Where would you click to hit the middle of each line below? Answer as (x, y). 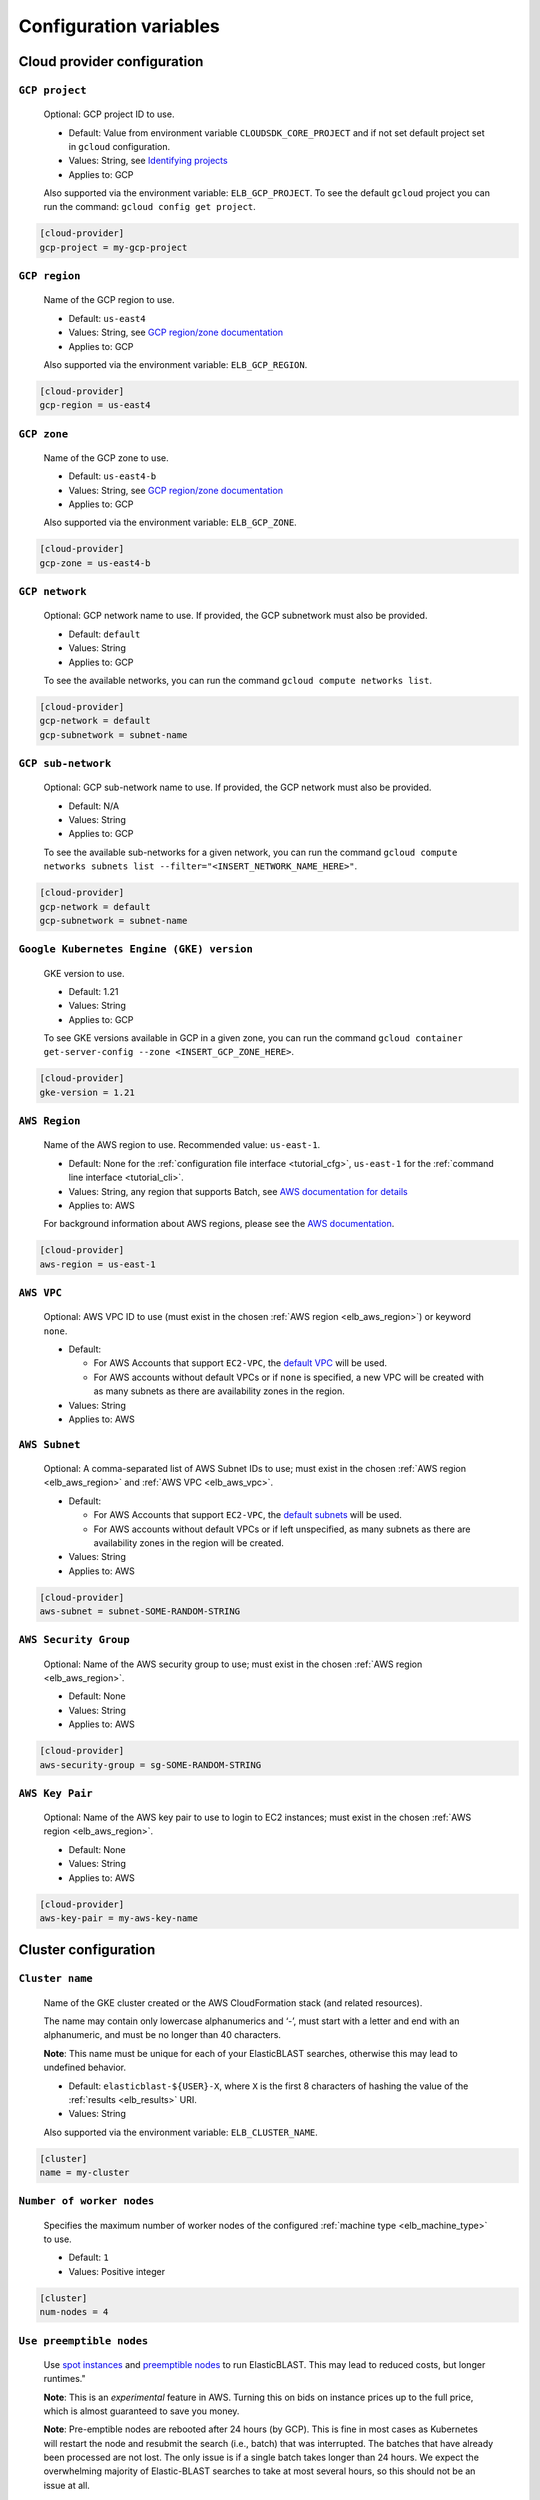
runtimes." (65, 2379)
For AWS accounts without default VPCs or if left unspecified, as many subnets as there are (282, 1529)
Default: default (104, 634)
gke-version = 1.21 (87, 1092)
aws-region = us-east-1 (98, 1264)
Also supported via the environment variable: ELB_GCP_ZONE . (170, 522)
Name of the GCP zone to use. (106, 457)
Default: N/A (94, 806)
